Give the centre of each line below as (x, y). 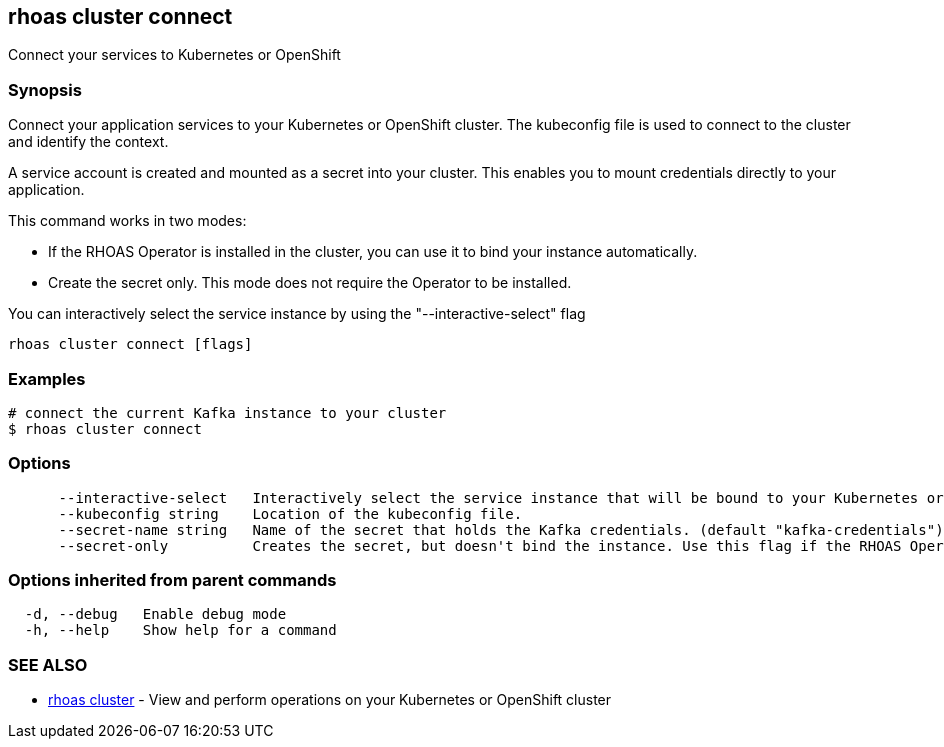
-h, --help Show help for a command (180, 630)
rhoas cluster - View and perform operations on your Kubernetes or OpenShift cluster (330, 700)
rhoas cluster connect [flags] (130, 344)
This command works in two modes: (127, 221)
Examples (47, 378)
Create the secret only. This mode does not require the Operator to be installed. (310, 283)
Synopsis (45, 89)
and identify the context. (88, 142)
